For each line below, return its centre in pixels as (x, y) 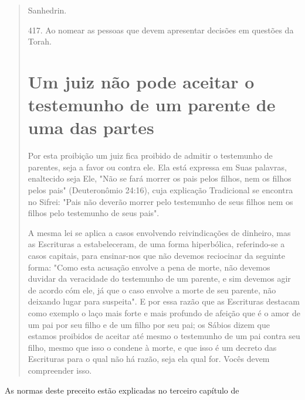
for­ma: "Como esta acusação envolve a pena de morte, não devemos (149, 267)
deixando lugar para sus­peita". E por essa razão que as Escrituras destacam (164, 301)
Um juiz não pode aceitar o (141, 81)
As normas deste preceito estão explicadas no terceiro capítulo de (122, 390)
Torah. (40, 41)
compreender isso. (60, 370)
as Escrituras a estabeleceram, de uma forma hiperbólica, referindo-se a (156, 244)
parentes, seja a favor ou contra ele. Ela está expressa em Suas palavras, (157, 167)
